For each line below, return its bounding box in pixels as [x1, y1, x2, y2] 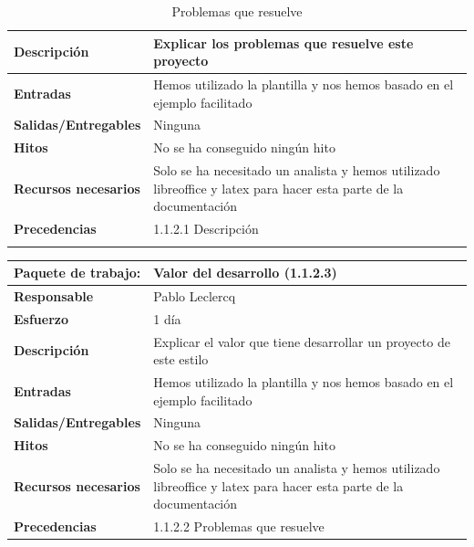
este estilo [153, 350, 209, 369]
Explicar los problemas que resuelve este [153, 33, 414, 52]
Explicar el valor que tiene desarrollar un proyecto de [153, 331, 450, 351]
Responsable [14, 286, 94, 305]
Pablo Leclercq [153, 286, 236, 305]
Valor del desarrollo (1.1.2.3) [153, 263, 337, 282]
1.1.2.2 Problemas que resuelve [153, 517, 325, 536]
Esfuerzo [14, 309, 69, 328]
